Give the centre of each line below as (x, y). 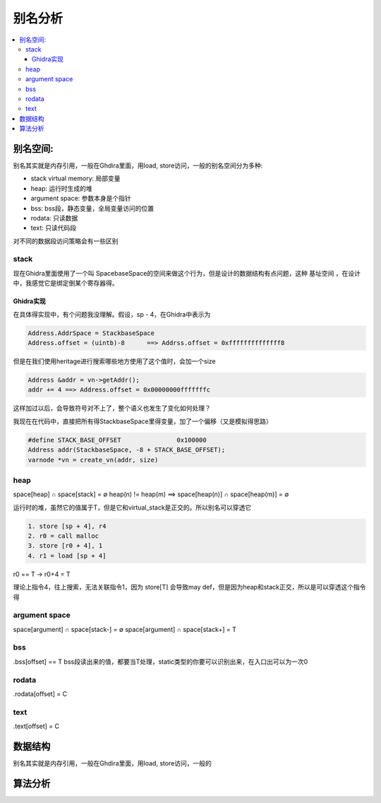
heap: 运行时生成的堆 (61, 188)
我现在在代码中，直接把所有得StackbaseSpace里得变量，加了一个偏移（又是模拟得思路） (143, 421)
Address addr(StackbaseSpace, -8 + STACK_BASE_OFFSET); (127, 450)
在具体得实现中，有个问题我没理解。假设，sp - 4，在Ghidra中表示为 (112, 314)
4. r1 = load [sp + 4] (67, 556)
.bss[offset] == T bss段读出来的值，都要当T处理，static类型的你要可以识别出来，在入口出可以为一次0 (161, 662)
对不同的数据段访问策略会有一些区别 (66, 241)
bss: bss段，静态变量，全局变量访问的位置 (92, 208)
